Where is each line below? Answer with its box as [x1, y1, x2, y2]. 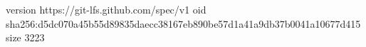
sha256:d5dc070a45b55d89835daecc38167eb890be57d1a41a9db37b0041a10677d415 [6, 16, 361, 31]
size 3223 [6, 30, 45, 45]
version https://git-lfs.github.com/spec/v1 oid [6, 2, 206, 16]
